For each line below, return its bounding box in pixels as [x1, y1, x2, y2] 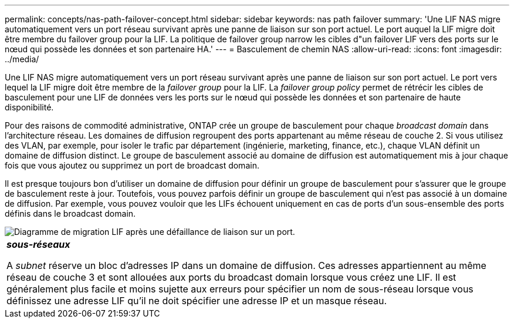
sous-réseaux [6, 238, 70, 250]
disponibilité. [5, 102, 54, 112]
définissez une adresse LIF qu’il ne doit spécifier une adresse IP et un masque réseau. [6, 295, 387, 307]
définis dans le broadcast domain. [5, 208, 136, 218]
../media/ [5, 54, 39, 64]
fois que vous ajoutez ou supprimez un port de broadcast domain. [5, 160, 259, 170]
